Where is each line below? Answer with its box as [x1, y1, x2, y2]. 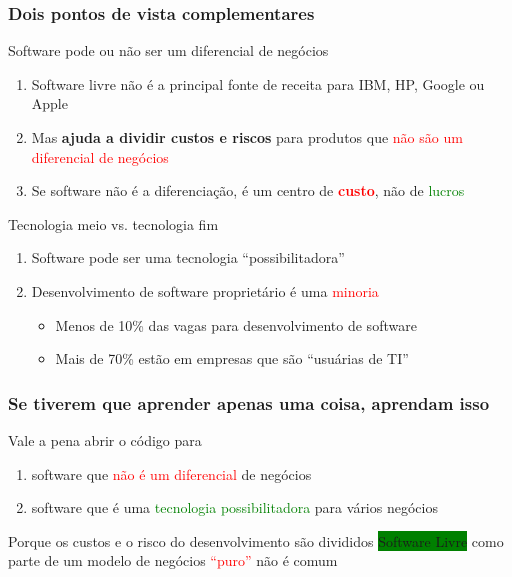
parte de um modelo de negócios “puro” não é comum [8, 550, 338, 571]
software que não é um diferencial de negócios [31, 463, 312, 484]
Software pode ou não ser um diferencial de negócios [8, 40, 329, 61]
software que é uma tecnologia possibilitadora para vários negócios [31, 497, 438, 518]
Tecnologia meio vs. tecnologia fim [8, 213, 219, 234]
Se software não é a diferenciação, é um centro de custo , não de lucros [31, 180, 465, 201]
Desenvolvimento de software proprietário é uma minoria [31, 280, 379, 301]
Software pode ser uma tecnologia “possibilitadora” [31, 247, 345, 268]
